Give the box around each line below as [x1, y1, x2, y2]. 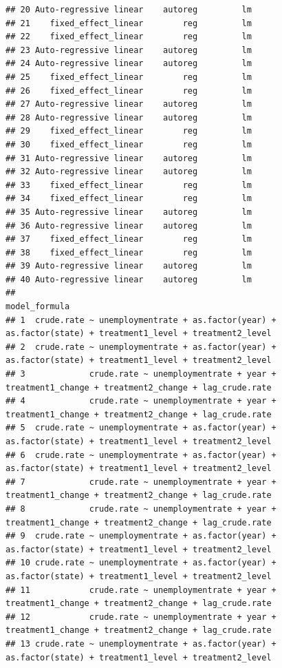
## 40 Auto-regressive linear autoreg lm [6, 274, 252, 284]
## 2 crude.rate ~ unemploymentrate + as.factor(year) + [6, 342, 276, 352]
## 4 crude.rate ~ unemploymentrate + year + [6, 396, 276, 406]
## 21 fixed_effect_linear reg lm [6, 18, 252, 28]
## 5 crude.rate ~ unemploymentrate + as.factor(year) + [6, 423, 276, 433]
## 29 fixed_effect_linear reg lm [6, 126, 252, 136]
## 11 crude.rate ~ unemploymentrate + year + [6, 585, 276, 595]
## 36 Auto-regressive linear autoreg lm [6, 220, 252, 231]
